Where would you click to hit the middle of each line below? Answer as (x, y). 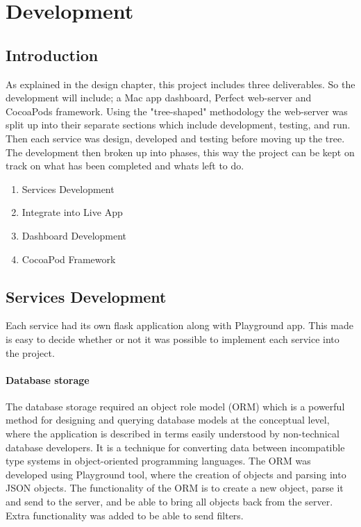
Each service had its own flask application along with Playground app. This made (179, 325)
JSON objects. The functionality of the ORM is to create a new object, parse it (175, 488)
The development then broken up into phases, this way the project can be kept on (180, 152)
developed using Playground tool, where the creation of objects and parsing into (176, 474)
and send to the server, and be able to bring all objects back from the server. (169, 502)
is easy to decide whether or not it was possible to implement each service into (173, 338)
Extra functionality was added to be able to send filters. (125, 515)
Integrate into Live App (72, 212)
